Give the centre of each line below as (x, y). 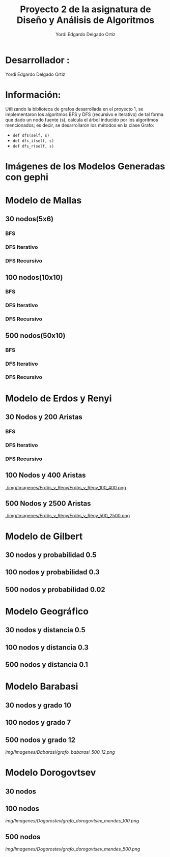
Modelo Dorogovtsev (51, 773)
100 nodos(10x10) (34, 277)
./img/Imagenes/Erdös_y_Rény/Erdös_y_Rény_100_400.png (66, 487)
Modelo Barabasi (42, 686)
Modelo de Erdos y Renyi (59, 398)
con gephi (27, 177)
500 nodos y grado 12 (40, 740)
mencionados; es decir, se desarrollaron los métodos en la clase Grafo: (80, 125)
